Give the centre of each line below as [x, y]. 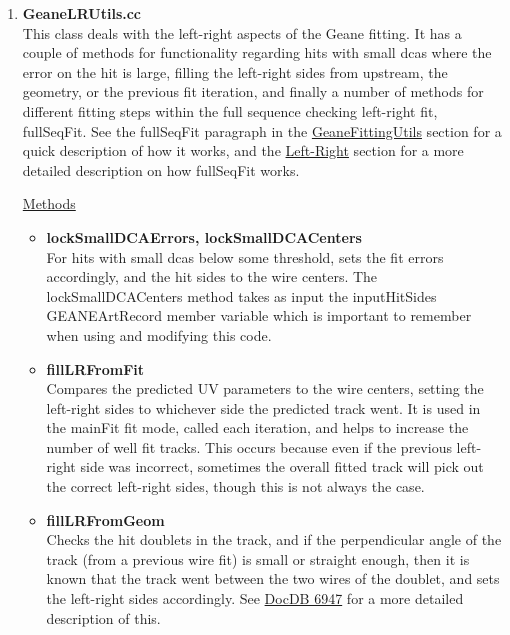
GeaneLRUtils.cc [82, 13]
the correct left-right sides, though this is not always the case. [235, 486]
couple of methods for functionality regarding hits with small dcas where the [257, 52]
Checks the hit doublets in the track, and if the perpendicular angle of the [274, 539]
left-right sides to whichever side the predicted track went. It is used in [263, 407]
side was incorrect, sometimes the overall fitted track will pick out [282, 466]
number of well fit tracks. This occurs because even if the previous [249, 446]
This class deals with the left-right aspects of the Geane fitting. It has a [242, 32]
